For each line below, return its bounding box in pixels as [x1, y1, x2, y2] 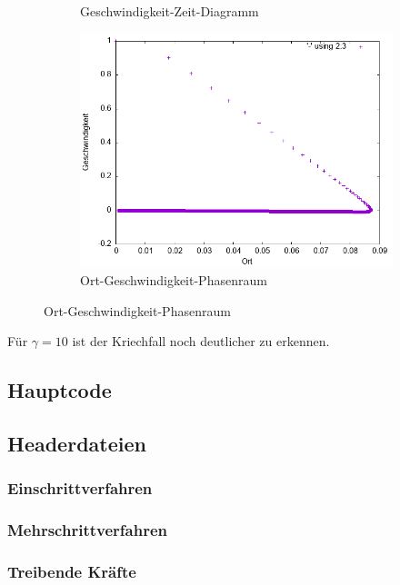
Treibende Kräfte [7, 560, 136, 583]
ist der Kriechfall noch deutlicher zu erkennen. [72, 332, 330, 351]
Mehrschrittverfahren [7, 519, 167, 541]
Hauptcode [7, 376, 112, 404]
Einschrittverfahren [7, 477, 153, 500]
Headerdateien [7, 430, 146, 458]
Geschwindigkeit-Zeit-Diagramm [80, 2, 259, 20]
